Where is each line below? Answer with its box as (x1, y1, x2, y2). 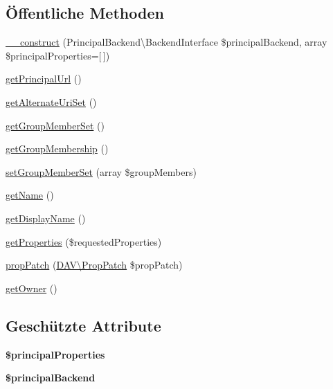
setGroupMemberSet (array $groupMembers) (6, 164, 197, 179)
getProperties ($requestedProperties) (6, 234, 162, 248)
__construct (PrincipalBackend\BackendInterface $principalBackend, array (6, 35, 327, 49)
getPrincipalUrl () (6, 71, 82, 86)
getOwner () (6, 280, 57, 295)
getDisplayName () (6, 210, 86, 225)
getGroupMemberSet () (6, 118, 105, 132)
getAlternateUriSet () (6, 94, 97, 109)
